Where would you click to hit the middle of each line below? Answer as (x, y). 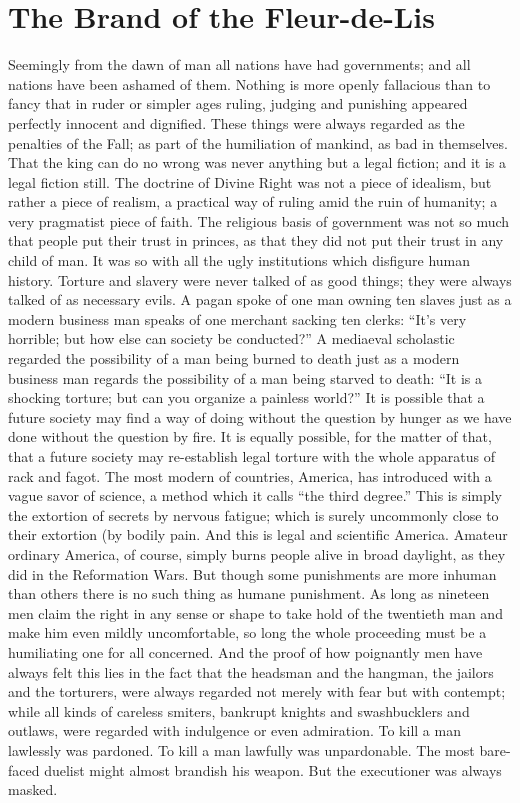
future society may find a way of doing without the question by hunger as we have (260, 416)
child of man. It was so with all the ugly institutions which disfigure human (239, 260)
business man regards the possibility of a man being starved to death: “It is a (245, 377)
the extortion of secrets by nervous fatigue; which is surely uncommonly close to (253, 514)
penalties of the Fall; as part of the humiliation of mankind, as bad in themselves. (258, 142)
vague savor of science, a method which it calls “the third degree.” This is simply (255, 495)
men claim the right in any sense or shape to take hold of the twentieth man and (255, 612)
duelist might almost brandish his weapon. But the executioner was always (273, 769)
